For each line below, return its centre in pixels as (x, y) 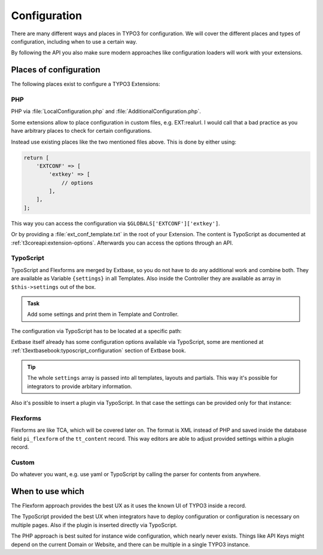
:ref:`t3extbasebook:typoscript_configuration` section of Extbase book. (99, 350)
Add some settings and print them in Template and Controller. (103, 315)
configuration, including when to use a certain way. (74, 41)
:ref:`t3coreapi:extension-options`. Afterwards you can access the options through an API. (122, 243)
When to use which (48, 491)
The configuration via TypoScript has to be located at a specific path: (96, 331)
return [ (36, 158)
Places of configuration (56, 70)
